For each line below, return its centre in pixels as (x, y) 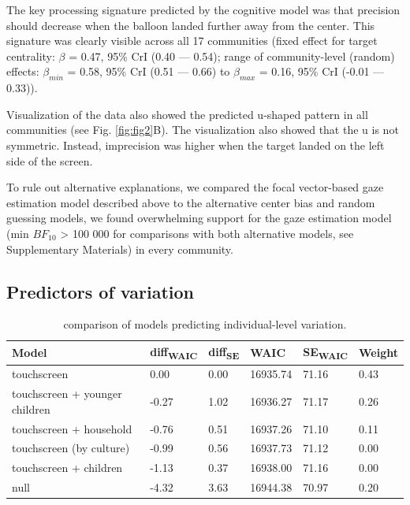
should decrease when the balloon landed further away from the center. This (191, 25)
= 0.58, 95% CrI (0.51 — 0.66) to (149, 71)
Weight (378, 353)
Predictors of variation (100, 291)
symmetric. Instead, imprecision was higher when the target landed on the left (196, 145)
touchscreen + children (67, 468)
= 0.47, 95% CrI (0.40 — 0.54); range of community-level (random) (232, 56)
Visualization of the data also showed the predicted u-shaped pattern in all (187, 114)
